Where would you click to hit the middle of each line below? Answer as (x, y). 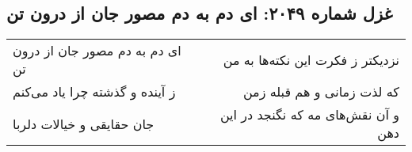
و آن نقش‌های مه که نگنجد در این (309, 115)
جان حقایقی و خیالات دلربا (84, 123)
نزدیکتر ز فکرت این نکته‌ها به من (311, 59)
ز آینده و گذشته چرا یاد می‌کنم (94, 92)
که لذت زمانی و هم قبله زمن (321, 92)
